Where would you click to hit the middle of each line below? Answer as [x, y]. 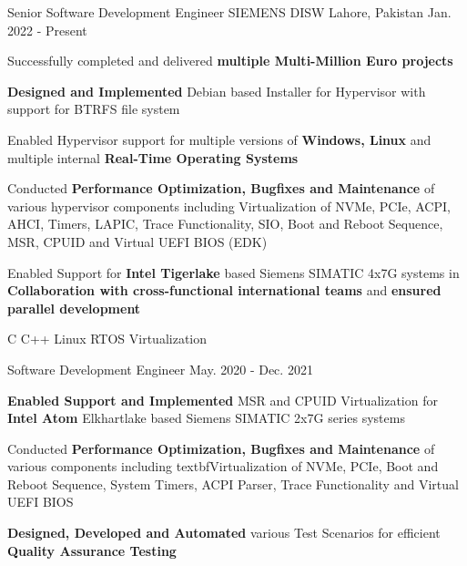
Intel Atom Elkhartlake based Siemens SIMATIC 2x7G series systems [206, 418]
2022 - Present [47, 30]
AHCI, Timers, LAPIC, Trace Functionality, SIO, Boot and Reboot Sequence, [225, 224]
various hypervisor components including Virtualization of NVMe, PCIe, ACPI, [229, 206]
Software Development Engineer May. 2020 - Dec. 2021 [160, 369]
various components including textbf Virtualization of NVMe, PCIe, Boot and [223, 466]
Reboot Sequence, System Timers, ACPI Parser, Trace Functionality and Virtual [233, 484]
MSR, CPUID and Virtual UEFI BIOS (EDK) [137, 241]
